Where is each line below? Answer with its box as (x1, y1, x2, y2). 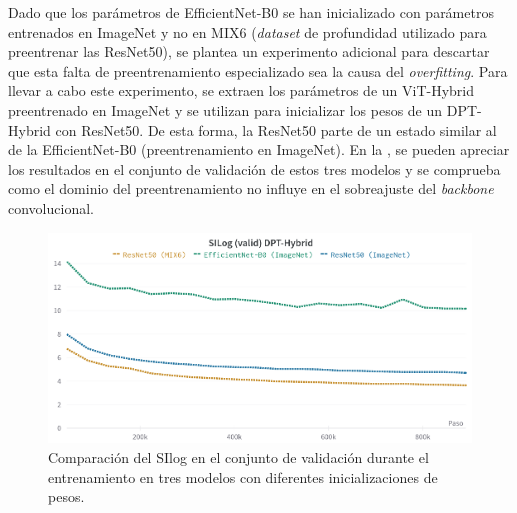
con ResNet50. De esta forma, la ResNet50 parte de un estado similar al (55, 119, 497, 140)
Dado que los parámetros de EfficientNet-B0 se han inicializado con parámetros (8, 2, 494, 22)
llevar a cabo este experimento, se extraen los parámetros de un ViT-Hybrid (8, 80, 475, 101)
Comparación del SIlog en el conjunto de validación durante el (48, 447, 429, 468)
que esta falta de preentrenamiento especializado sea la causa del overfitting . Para (8, 60, 508, 81)
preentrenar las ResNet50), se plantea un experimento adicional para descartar (8, 41, 490, 62)
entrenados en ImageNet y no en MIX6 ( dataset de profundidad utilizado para (8, 21, 487, 42)
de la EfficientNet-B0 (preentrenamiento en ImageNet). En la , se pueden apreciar (8, 139, 510, 160)
